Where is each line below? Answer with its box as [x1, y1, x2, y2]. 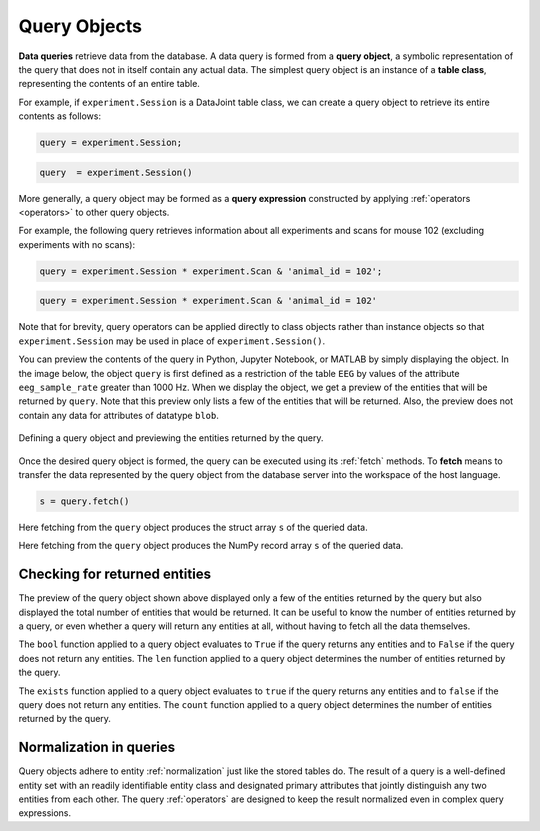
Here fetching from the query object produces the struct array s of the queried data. [18, 521, 369, 533]
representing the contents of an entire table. [18, 78, 200, 90]
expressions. [18, 807, 72, 819]
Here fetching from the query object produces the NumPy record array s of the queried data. [18, 540, 404, 552]
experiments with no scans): [18, 238, 135, 250]
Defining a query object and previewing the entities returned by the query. [18, 432, 324, 444]
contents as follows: [18, 110, 102, 122]
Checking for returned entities [18, 566, 212, 583]
